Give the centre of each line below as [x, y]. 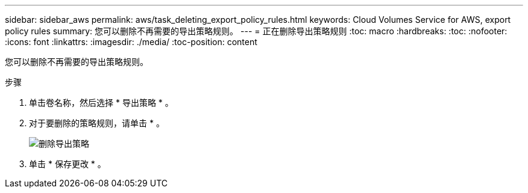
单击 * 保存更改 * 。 [68, 164]
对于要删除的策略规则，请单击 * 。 [97, 123]
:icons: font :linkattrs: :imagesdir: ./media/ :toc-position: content [131, 42]
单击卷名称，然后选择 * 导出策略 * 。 [101, 103]
